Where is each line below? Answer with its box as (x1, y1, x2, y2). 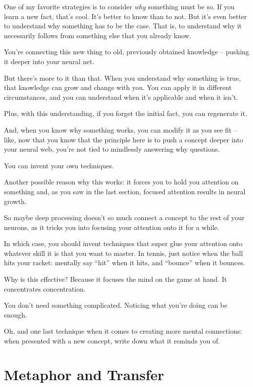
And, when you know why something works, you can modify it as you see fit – (4, 124, 237, 135)
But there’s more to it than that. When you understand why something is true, (4, 72, 241, 83)
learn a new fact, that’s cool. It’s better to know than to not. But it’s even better (4, 11, 247, 21)
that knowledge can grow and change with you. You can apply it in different (4, 82, 232, 92)
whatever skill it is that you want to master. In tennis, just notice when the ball (4, 248, 243, 258)
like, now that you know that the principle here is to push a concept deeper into (4, 134, 243, 144)
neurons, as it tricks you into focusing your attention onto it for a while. (4, 222, 219, 232)
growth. (4, 196, 27, 206)
